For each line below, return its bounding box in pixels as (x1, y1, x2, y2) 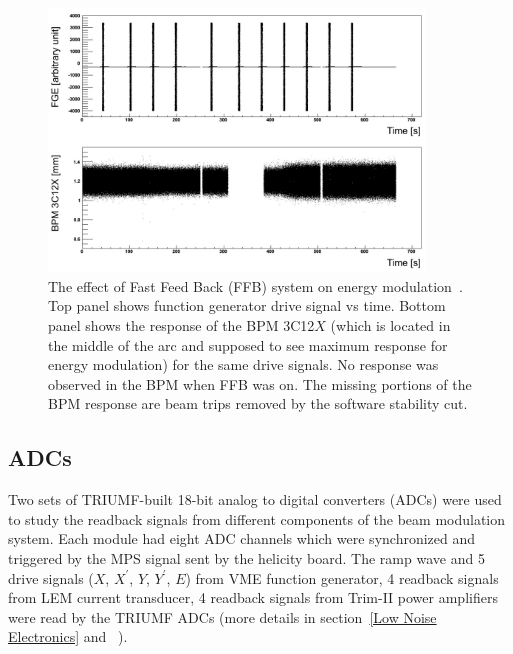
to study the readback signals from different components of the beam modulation (8, 508, 506, 529)
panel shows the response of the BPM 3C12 (48, 315, 315, 336)
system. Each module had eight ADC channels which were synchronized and (8, 528, 476, 549)
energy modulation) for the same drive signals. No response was (48, 354, 439, 375)
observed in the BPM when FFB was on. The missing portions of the (48, 373, 472, 394)
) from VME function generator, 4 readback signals (185, 567, 499, 588)
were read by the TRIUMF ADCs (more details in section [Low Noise (8, 606, 437, 627)
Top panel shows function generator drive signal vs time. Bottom (48, 295, 446, 316)
